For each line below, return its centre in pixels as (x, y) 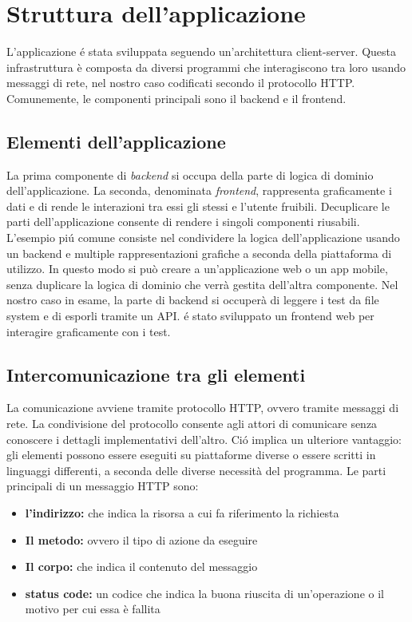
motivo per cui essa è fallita (93, 609)
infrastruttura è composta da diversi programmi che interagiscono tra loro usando (206, 67)
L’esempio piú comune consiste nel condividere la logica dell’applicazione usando (203, 238)
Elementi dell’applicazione (116, 141)
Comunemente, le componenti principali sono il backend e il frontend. (176, 98)
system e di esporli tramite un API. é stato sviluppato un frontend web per (190, 316)
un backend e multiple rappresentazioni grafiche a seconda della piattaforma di (199, 253)
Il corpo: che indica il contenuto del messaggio (141, 567)
